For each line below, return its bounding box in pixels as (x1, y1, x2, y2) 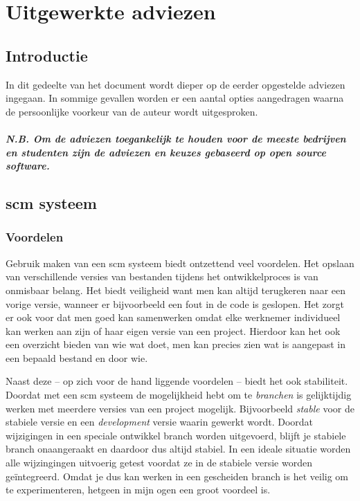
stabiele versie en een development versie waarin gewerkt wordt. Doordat (6, 415, 314, 429)
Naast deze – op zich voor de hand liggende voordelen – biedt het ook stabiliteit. (6, 374, 348, 388)
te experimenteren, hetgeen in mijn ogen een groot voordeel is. (6, 482, 271, 497)
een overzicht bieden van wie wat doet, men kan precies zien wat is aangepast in (6, 337, 346, 352)
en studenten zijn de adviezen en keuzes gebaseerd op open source (6, 145, 326, 159)
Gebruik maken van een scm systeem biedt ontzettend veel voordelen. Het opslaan (6, 255, 354, 270)
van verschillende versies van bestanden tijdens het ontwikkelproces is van (6, 269, 318, 284)
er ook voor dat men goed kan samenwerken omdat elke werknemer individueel (6, 310, 341, 325)
